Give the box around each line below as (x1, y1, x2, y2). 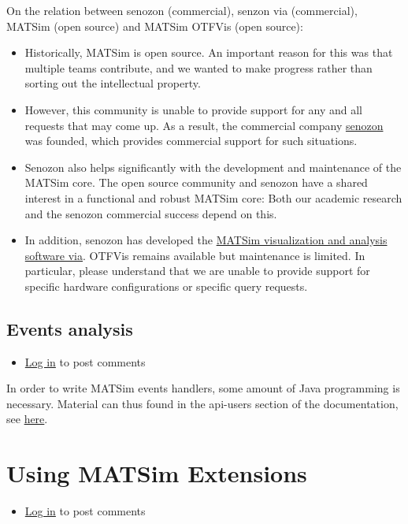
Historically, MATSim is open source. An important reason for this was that (24, 44, 393, 61)
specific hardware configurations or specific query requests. (24, 277, 308, 294)
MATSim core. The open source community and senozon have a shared (24, 174, 368, 191)
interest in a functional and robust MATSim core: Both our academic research (24, 189, 402, 206)
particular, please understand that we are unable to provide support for (24, 262, 370, 279)
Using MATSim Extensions (6, 457, 307, 489)
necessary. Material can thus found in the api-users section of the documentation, (6, 395, 399, 411)
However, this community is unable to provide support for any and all (24, 101, 362, 117)
